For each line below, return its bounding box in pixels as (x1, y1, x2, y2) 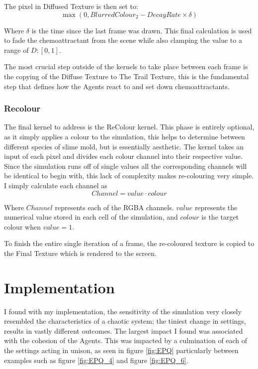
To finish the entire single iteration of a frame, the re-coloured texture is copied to (4, 238, 255, 248)
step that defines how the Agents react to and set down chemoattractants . (4, 81, 230, 91)
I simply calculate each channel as (4, 180, 107, 190)
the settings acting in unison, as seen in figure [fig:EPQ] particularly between (4, 345, 239, 355)
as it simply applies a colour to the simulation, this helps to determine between (4, 131, 245, 141)
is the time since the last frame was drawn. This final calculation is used (31, 25, 252, 35)
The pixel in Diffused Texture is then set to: (4, 1, 138, 11)
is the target (201, 212, 239, 222)
